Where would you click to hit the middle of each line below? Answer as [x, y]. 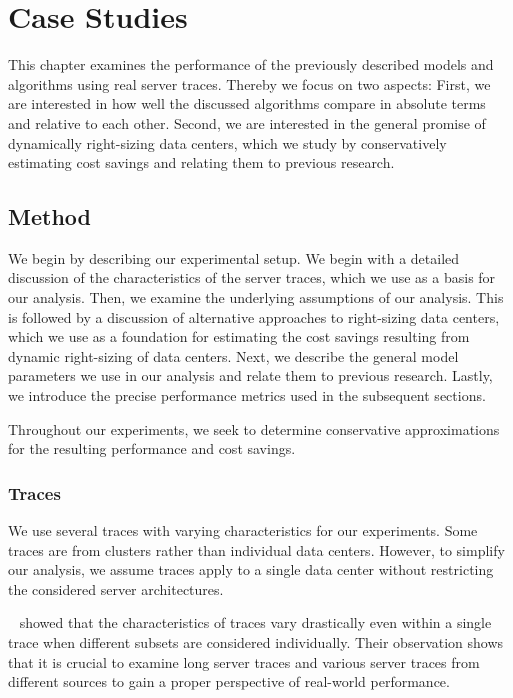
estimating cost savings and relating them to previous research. [201, 162]
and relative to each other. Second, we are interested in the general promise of [247, 122]
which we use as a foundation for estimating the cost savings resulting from [239, 336]
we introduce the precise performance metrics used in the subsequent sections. [247, 395]
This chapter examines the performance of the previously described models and [251, 64]
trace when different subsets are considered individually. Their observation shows [256, 642]
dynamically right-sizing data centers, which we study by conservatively [227, 142]
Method [49, 216]
